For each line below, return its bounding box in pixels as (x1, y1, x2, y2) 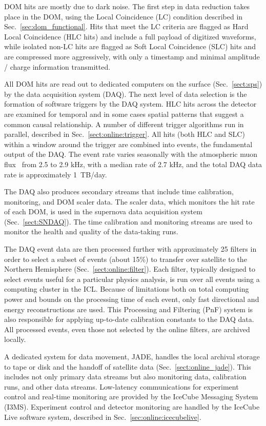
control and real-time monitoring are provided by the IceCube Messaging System (4, 391, 258, 402)
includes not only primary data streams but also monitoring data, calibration (4, 371, 247, 382)
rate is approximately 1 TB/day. (4, 169, 107, 179)
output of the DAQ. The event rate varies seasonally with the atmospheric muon (4, 149, 258, 159)
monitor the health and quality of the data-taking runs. (4, 226, 178, 237)
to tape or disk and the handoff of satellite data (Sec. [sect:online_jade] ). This (4, 361, 251, 372)
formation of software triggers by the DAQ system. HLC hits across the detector (4, 98, 257, 109)
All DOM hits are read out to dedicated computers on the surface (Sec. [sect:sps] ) (4, 78, 262, 89)
